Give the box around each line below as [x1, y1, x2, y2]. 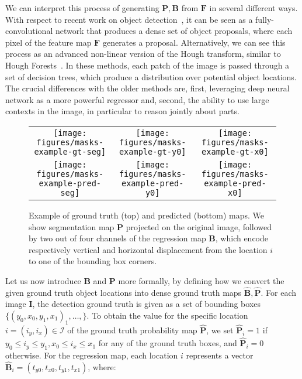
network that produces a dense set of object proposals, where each [55, 25, 293, 37]
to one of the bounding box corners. [29, 255, 157, 267]
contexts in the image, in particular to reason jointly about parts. [5, 105, 239, 117]
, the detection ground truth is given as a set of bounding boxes [32, 298, 261, 310]
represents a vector [186, 349, 254, 361]
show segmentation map [29, 220, 114, 233]
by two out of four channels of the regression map [29, 232, 206, 244]
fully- [255, 13, 274, 25]
